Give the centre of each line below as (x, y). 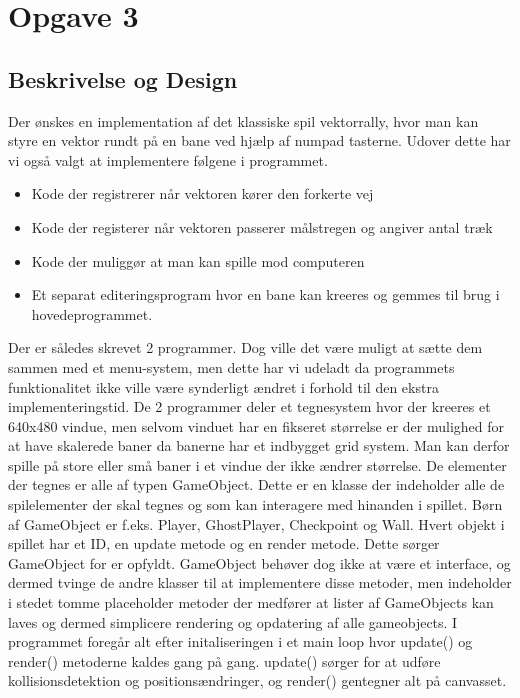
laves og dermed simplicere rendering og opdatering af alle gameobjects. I (233, 621)
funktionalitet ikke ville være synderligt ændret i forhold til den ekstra (223, 386)
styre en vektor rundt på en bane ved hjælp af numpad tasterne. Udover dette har (259, 140)
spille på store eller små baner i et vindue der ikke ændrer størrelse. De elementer (257, 464)
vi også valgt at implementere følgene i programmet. (168, 159)
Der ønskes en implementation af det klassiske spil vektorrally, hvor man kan (243, 120)
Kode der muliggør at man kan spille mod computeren (198, 260)
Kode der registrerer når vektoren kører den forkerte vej (202, 193)
